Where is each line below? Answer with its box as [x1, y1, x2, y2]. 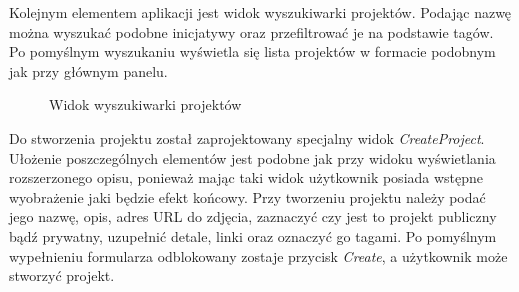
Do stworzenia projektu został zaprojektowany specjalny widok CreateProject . [9, 127, 485, 148]
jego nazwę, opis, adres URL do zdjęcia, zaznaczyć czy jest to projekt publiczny [9, 206, 497, 227]
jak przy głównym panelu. [9, 60, 168, 81]
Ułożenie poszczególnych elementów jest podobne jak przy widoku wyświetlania [9, 147, 496, 168]
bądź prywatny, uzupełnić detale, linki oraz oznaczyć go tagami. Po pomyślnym [9, 225, 497, 246]
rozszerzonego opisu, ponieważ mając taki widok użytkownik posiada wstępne [9, 167, 484, 188]
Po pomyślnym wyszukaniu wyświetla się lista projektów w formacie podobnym [9, 41, 496, 62]
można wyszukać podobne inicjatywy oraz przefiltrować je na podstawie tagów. [9, 21, 494, 42]
